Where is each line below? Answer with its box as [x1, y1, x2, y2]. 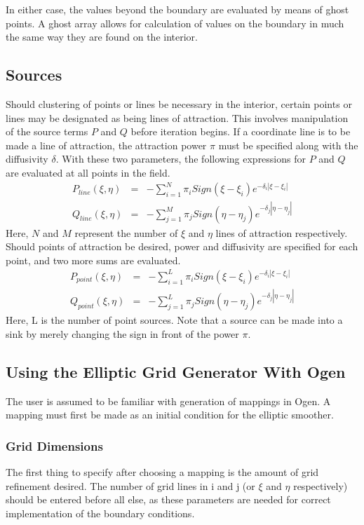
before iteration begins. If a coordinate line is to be [130, 124, 351, 139]
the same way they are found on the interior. [6, 29, 198, 44]
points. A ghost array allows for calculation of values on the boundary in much [6, 15, 344, 30]
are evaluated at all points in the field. [6, 165, 170, 179]
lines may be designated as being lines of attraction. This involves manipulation [6, 110, 349, 125]
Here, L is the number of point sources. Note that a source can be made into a [6, 313, 343, 327]
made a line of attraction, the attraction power [6, 137, 207, 152]
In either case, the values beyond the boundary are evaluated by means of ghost [6, 2, 349, 16]
